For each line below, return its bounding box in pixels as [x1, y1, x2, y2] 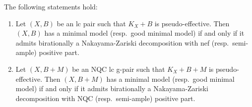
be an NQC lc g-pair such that [72, 63, 165, 74]
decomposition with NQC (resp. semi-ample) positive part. [15, 93, 195, 103]
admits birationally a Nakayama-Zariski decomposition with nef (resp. [15, 37, 229, 48]
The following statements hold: [4, 1, 98, 11]
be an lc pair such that [57, 18, 126, 28]
